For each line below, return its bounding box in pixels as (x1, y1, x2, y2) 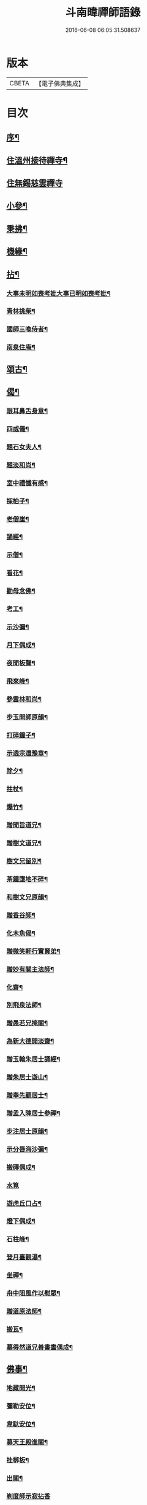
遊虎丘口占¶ (6, 1199, 42, 1207)
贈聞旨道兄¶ (6, 821, 42, 830)
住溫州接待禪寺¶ (6, 155, 68, 166)
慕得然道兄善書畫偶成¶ (6, 1343, 73, 1351)
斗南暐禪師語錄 (65, 6, 141, 20)
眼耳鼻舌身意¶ (6, 406, 48, 415)
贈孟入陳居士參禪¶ (6, 1109, 61, 1118)
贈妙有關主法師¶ (6, 965, 55, 973)
